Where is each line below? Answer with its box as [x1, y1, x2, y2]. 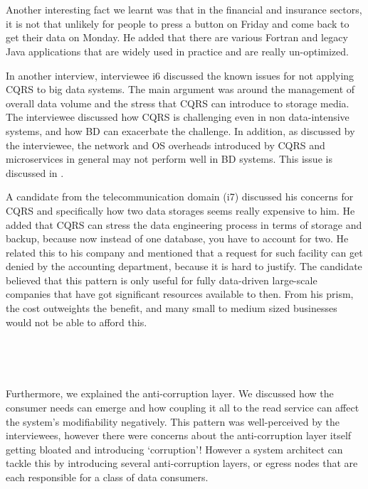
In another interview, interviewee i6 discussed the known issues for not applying [6, 68, 354, 82]
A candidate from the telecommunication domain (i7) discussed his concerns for [6, 189, 354, 204]
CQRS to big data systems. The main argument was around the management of [6, 82, 355, 97]
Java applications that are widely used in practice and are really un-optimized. [6, 43, 349, 58]
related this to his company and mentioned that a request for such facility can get [6, 244, 363, 259]
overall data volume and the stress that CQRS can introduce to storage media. [6, 95, 349, 110]
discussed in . [6, 165, 64, 180]
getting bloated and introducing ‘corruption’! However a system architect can [6, 441, 343, 456]
